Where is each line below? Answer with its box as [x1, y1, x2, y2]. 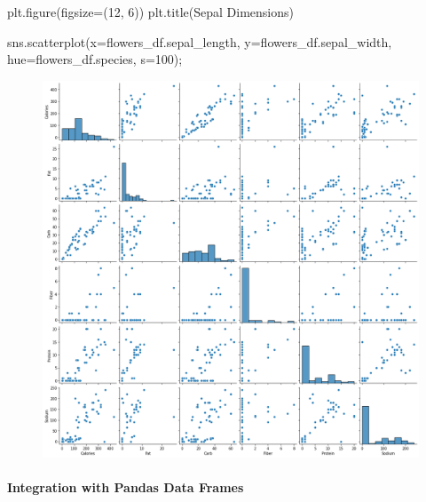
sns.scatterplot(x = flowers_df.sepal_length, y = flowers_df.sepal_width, [7, 32, 392, 51]
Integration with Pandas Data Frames [7, 477, 244, 496]
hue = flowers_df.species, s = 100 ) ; [7, 50, 183, 68]
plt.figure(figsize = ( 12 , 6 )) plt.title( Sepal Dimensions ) [7, 3, 294, 20]
